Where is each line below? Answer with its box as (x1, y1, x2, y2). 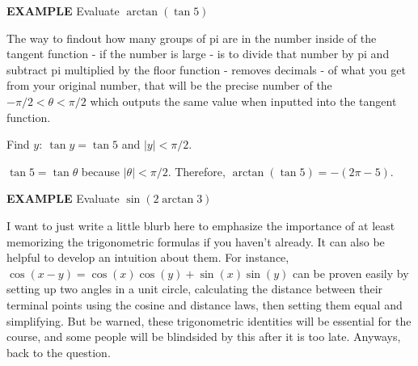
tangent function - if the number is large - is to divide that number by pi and (6, 45, 390, 62)
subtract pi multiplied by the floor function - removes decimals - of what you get (6, 61, 406, 78)
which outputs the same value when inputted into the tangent (90, 92, 397, 109)
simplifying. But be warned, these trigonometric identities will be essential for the (6, 312, 412, 329)
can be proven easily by (292, 264, 409, 281)
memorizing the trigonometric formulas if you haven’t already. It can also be (6, 233, 385, 250)
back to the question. (6, 343, 111, 360)
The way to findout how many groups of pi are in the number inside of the (6, 29, 377, 46)
